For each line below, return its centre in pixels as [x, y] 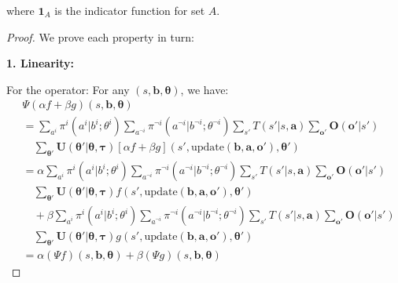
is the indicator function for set [130, 10]
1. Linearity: [41, 63]
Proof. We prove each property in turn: [100, 36]
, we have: [205, 89]
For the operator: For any [68, 89]
